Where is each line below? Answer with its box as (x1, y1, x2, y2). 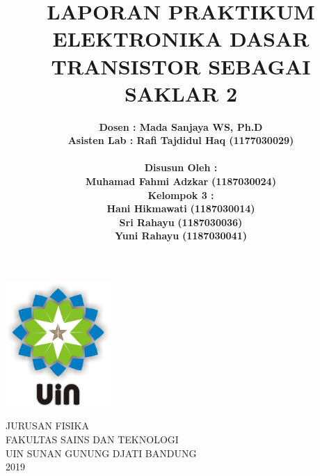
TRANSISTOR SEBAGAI (51, 51, 311, 80)
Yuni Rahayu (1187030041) (115, 228, 247, 243)
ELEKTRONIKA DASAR (52, 24, 310, 53)
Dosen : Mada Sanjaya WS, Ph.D (99, 119, 263, 134)
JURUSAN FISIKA (6, 418, 89, 433)
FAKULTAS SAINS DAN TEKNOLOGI (6, 431, 179, 446)
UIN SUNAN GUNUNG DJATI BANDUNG (6, 445, 197, 460)
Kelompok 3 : (147, 187, 214, 202)
